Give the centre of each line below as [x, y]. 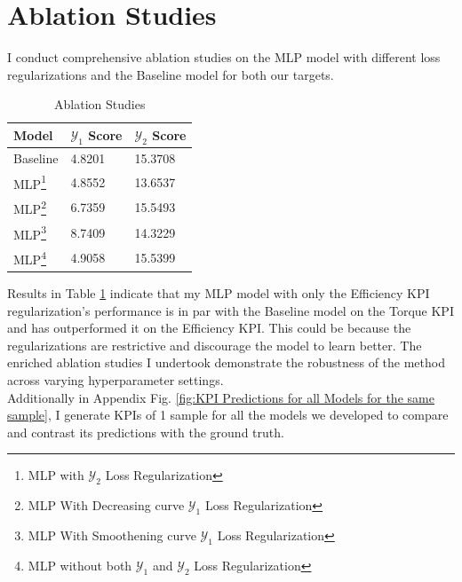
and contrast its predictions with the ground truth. [146, 432]
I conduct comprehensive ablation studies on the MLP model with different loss [224, 57]
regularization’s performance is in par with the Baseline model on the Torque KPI [231, 310]
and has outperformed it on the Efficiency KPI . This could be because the [209, 328]
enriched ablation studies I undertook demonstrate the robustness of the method [226, 362]
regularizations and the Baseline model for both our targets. [171, 74]
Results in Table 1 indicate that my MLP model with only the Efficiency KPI [219, 293]
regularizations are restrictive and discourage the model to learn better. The [215, 345]
